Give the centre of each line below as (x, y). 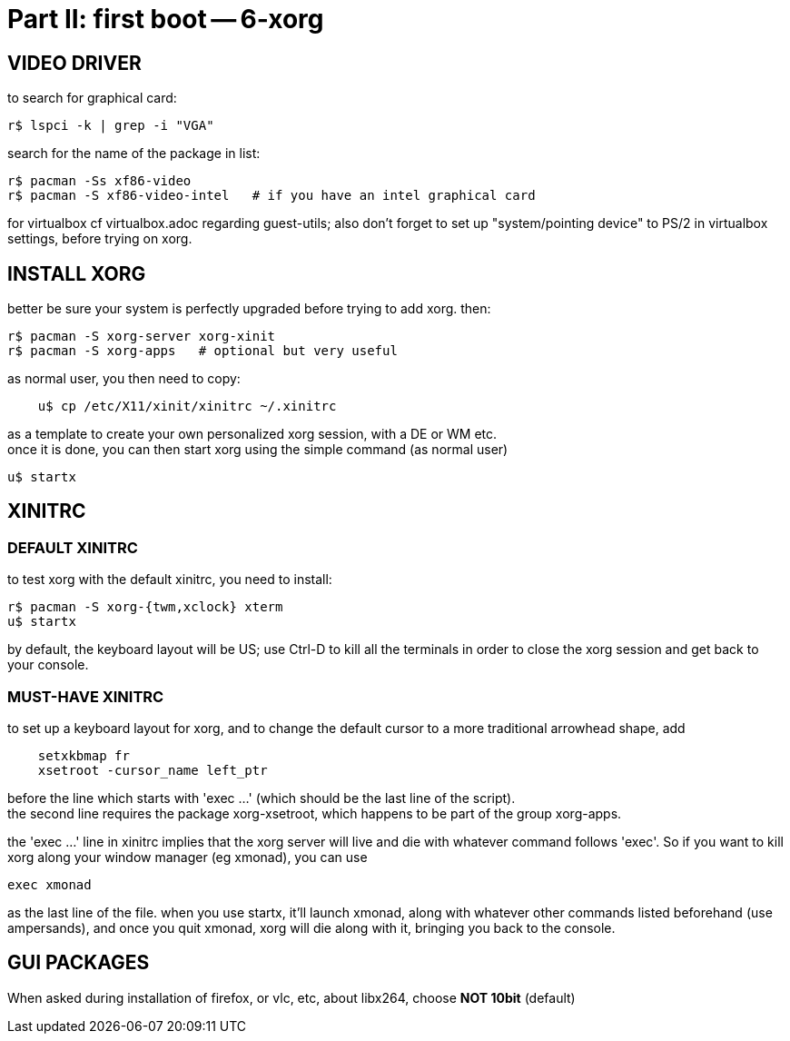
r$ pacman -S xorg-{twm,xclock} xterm (145, 607)
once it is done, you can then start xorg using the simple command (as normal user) (258, 450)
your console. (48, 665)
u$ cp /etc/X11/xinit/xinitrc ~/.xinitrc (187, 406)
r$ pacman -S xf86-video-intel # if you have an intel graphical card (272, 196)
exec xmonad (49, 884)
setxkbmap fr (84, 755)
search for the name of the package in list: (134, 154)
